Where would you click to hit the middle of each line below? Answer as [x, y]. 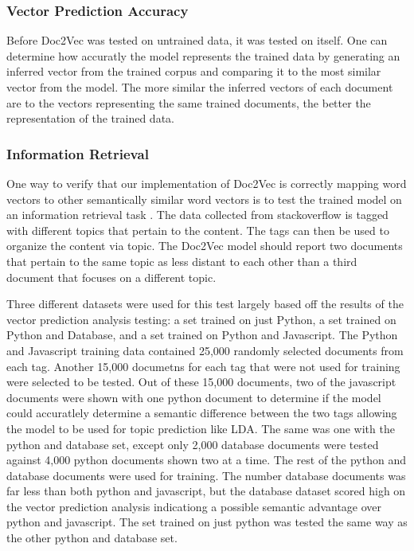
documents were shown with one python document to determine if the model [194, 397]
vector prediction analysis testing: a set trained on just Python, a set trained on [201, 319]
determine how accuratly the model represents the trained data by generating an [203, 55]
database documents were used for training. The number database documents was [206, 475]
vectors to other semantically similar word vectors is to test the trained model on [204, 199]
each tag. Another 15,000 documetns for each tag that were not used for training [203, 366]
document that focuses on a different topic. [111, 277]
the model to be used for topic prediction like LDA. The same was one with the [201, 428]
